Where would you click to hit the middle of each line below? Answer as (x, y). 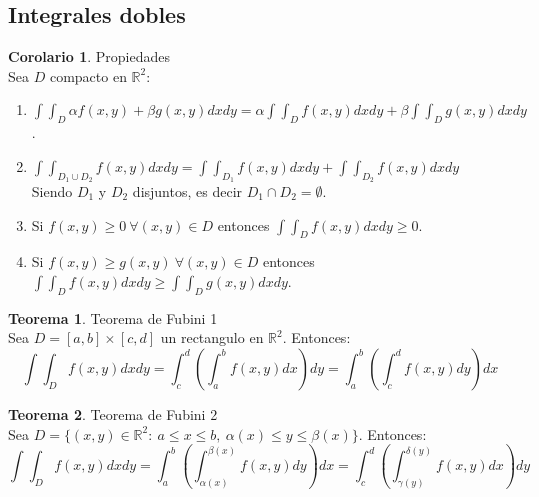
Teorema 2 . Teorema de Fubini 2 (113, 413)
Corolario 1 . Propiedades (89, 56)
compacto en (88, 75)
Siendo (52, 190)
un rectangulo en (212, 337)
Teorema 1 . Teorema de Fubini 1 (113, 317)
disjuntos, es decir (187, 190)
